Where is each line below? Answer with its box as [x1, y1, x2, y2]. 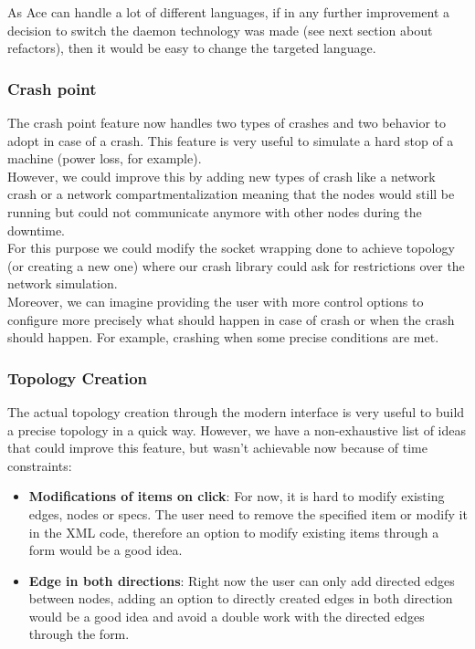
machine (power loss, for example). [7, 149, 202, 168]
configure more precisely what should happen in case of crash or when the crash [7, 309, 455, 329]
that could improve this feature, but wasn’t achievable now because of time [7, 438, 427, 457]
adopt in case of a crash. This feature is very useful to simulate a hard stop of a [7, 131, 454, 150]
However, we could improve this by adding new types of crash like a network [7, 166, 436, 185]
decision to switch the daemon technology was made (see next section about [7, 20, 433, 39]
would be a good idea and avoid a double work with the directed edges [28, 606, 425, 625]
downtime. [7, 220, 65, 239]
